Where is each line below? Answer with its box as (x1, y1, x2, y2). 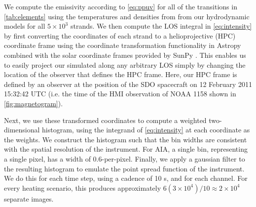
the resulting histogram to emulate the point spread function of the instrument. (4, 163, 245, 173)
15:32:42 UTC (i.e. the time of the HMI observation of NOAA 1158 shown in (4, 88, 236, 99)
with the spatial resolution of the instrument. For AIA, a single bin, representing (4, 144, 248, 154)
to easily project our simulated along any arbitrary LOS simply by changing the (4, 59, 246, 70)
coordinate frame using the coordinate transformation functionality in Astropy (4, 40, 241, 50)
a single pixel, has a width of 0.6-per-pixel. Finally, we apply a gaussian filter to (4, 153, 245, 164)
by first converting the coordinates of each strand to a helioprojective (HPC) (4, 30, 236, 41)
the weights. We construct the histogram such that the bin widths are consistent (4, 134, 247, 144)
